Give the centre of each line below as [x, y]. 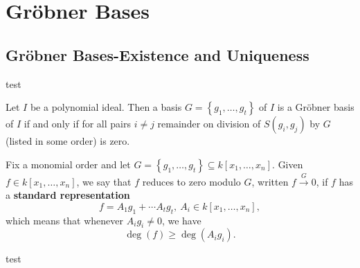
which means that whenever [65, 220]
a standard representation [68, 195]
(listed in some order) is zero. [68, 141]
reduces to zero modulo [191, 181]
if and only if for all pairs [77, 124]
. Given [288, 164]
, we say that [104, 181]
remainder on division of [209, 124]
